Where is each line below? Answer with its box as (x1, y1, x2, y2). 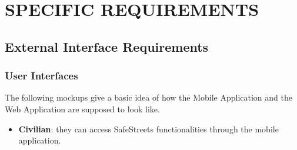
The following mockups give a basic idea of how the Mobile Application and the (5, 91, 292, 104)
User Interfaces (5, 68, 78, 83)
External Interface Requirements (5, 37, 209, 55)
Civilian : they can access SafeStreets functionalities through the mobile (18, 122, 279, 135)
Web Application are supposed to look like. (5, 102, 160, 115)
